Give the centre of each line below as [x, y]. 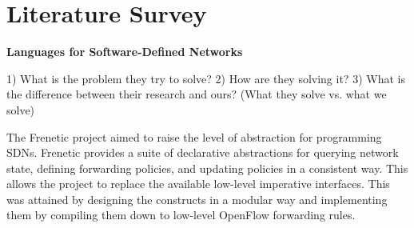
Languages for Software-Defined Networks [125, 52]
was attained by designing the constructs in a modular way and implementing [197, 199]
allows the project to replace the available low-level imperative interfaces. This [198, 184]
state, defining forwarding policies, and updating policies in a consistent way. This [207, 168]
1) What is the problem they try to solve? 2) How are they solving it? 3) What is [206, 78]
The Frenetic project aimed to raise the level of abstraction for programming [194, 136]
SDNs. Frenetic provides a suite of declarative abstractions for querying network [203, 152]
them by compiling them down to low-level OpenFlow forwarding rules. [181, 215]
